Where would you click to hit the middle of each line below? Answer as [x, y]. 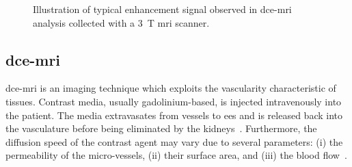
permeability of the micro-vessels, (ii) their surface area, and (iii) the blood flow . [176, 155]
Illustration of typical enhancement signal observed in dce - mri [162, 9]
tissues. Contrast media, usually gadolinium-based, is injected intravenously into [174, 101]
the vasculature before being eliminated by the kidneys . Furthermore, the [161, 128]
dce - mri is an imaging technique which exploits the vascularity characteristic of [171, 88]
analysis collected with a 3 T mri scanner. [121, 22]
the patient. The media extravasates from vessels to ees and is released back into [174, 115]
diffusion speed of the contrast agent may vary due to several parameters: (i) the [174, 141]
